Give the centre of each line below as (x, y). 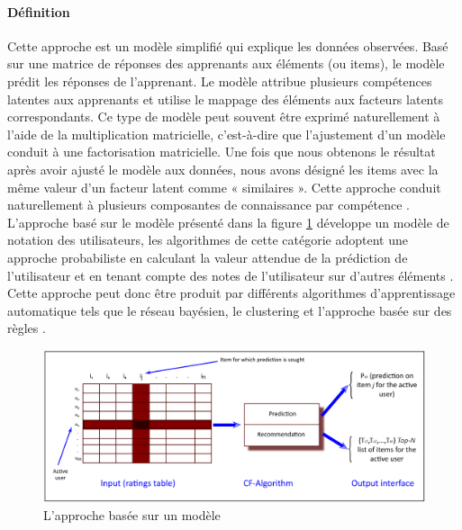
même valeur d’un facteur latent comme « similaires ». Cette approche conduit (224, 187)
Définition (39, 11)
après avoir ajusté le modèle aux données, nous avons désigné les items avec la (223, 169)
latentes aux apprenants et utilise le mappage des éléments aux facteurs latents (225, 99)
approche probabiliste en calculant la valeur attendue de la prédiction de (208, 257)
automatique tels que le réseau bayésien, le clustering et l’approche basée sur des (230, 310)
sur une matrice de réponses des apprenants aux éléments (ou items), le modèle (226, 63)
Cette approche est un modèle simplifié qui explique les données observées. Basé (228, 45)
